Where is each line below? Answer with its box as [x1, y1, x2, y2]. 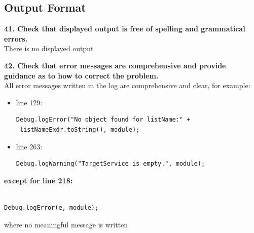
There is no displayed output [4, 43, 94, 54]
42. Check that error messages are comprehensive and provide [4, 60, 226, 70]
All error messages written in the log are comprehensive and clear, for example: [4, 80, 250, 91]
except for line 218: [4, 175, 73, 185]
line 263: [16, 141, 43, 151]
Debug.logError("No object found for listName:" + [16, 116, 191, 124]
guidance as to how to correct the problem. [4, 70, 159, 81]
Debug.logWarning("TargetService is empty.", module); [16, 160, 205, 168]
